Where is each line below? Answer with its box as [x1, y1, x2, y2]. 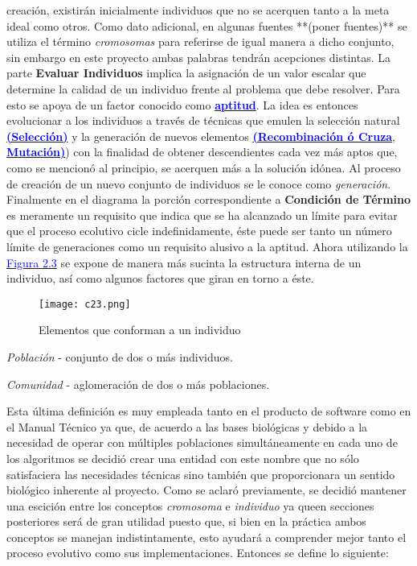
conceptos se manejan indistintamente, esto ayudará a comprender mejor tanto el [6, 528, 407, 545]
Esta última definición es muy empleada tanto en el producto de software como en [6, 403, 411, 419]
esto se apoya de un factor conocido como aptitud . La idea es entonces [6, 96, 358, 113]
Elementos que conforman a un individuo [39, 321, 241, 338]
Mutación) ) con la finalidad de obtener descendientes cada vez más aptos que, [6, 143, 398, 160]
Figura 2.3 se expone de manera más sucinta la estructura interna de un [6, 254, 362, 271]
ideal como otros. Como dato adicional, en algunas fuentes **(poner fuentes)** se [6, 17, 407, 34]
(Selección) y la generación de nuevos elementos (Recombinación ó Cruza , [6, 127, 396, 144]
